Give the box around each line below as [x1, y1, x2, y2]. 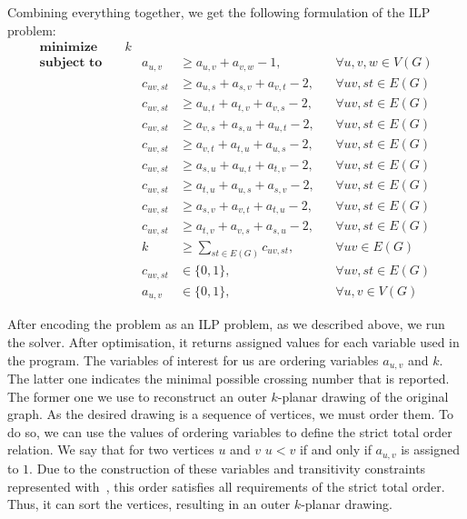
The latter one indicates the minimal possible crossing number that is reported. [7, 369, 450, 388]
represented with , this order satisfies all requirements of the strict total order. [7, 476, 445, 495]
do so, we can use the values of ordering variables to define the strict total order [7, 422, 452, 441]
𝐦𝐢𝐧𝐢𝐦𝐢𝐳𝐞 [39, 41, 98, 55]
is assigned [401, 440, 460, 459]
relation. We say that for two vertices [7, 440, 214, 459]
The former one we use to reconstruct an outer [7, 386, 267, 405]
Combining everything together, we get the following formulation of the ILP [7, 3, 431, 21]
